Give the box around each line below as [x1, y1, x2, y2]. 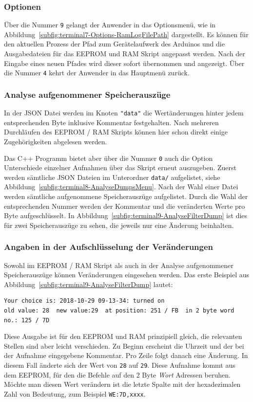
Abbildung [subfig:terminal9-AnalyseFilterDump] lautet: [4, 279, 173, 289]
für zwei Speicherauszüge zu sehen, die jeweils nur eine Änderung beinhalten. [4, 220, 234, 230]
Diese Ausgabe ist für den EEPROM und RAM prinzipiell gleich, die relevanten [4, 331, 242, 341]
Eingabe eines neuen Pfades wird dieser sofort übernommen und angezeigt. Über [4, 58, 245, 68]
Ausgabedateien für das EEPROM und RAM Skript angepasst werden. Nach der [4, 48, 245, 59]
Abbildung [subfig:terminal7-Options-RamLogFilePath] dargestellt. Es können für [4, 29, 249, 39]
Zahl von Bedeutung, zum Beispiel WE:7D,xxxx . [4, 388, 146, 399]
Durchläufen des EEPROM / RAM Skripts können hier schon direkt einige [4, 127, 228, 137]
